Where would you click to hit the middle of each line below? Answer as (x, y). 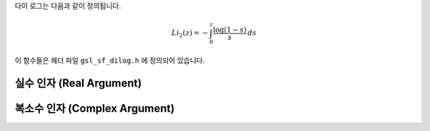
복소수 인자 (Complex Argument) (95, 108)
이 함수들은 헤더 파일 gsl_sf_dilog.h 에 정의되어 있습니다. (110, 60)
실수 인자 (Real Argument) (78, 83)
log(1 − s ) (230, 29)
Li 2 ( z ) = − (190, 34)
